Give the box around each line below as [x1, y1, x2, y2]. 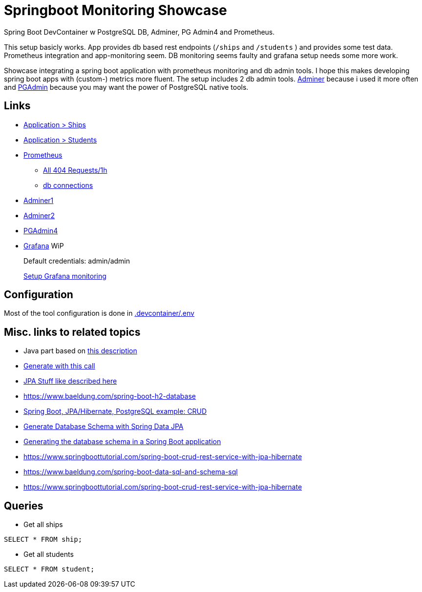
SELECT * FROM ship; [4, 535, 83, 544]
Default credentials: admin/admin [23, 256, 130, 265]
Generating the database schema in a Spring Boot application [23, 437, 221, 446]
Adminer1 [23, 196, 54, 204]
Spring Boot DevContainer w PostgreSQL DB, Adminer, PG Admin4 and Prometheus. [4, 27, 275, 36]
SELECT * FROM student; [4, 565, 95, 573]
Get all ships [23, 520, 63, 529]
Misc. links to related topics [4, 326, 141, 338]
